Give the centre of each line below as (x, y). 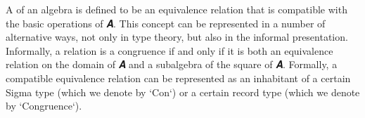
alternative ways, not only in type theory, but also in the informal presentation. (177, 37)
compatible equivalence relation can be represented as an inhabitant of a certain (178, 78)
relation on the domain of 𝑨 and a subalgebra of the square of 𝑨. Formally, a (172, 64)
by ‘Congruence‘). (44, 106)
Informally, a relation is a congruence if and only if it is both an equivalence (169, 50)
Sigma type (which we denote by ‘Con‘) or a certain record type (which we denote (183, 92)
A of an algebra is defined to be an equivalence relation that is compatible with (177, 9)
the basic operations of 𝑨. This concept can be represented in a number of (166, 23)
